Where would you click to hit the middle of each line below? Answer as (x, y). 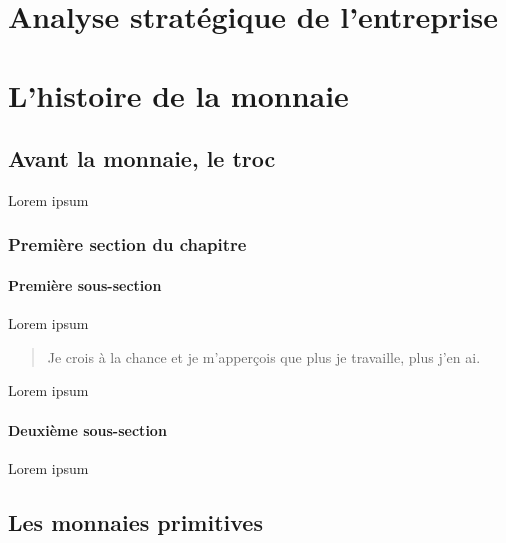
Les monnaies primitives (135, 521)
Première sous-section (85, 284)
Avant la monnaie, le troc (142, 158)
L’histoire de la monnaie (178, 94)
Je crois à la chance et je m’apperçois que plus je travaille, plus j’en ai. (264, 356)
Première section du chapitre (127, 244)
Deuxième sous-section (87, 429)
